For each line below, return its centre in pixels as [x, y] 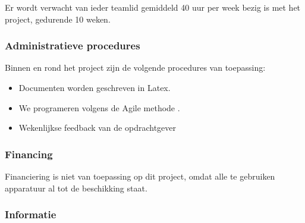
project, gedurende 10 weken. [58, 19]
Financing [29, 154]
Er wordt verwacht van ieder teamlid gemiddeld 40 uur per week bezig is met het [153, 7]
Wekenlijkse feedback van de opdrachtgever [98, 128]
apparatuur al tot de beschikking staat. [76, 188]
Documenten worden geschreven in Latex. [95, 87]
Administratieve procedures [73, 45]
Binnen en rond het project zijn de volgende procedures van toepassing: [135, 67]
